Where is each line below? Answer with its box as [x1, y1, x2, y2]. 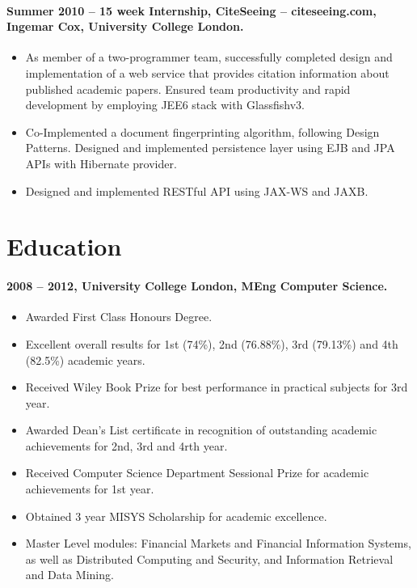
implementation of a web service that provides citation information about [25, 64, 390, 81]
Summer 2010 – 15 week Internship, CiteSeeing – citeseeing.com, [6, 2, 377, 19]
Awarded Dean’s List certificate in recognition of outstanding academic [25, 421, 377, 438]
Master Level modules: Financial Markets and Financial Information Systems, [25, 535, 411, 552]
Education [6, 230, 122, 263]
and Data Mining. [25, 566, 114, 583]
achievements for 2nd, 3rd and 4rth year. [25, 437, 228, 454]
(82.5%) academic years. [25, 351, 145, 368]
